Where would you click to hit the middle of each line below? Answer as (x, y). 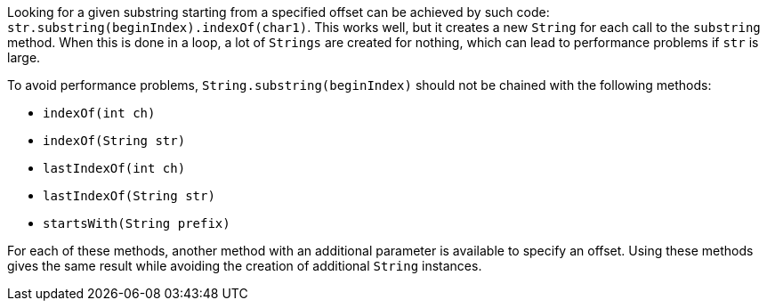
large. (24, 57)
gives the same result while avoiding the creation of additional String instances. (245, 266)
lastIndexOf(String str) (129, 196)
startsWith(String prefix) (137, 223)
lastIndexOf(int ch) (114, 168)
